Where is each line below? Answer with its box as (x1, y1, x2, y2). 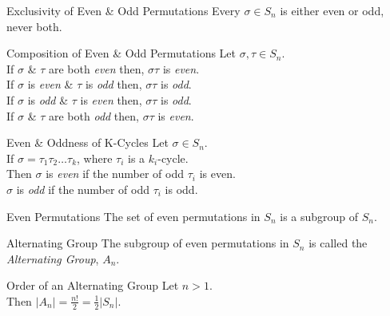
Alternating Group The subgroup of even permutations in (6, 235, 289, 251)
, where (77, 149, 113, 166)
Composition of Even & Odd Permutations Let (6, 45, 237, 61)
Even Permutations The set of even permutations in (6, 207, 261, 224)
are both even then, (49, 60, 145, 77)
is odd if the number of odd (16, 180, 149, 197)
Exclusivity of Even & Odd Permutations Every (6, 2, 241, 18)
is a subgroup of (280, 207, 359, 224)
